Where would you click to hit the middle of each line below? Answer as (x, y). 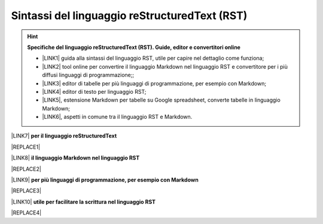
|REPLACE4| (26, 213)
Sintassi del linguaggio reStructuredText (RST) (129, 16)
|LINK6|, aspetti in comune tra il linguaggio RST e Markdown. (117, 117)
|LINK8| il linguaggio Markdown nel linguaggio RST (75, 158)
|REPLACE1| (26, 147)
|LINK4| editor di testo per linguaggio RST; (94, 91)
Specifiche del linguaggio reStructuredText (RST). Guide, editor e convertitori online (134, 47)
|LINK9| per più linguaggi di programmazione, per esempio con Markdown (105, 180)
